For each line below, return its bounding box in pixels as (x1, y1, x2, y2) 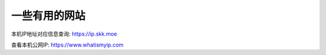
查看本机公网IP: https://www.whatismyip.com (11, 41, 124, 48)
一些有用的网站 (11, 9, 86, 22)
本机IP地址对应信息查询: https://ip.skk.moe (11, 30, 117, 37)
